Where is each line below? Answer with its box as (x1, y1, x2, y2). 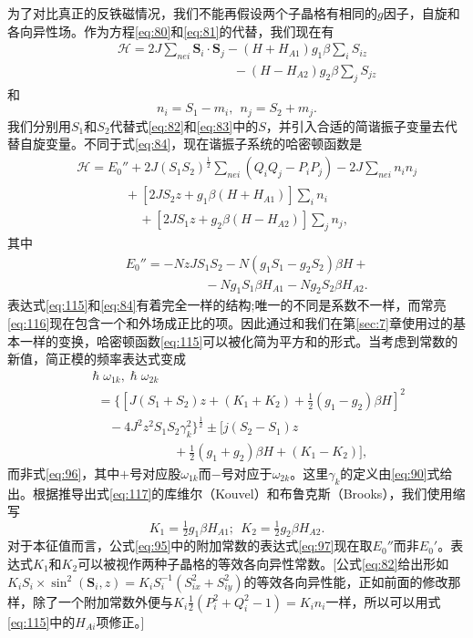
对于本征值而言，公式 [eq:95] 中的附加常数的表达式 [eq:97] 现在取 (7, 536, 373, 555)
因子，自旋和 (383, 4, 460, 22)
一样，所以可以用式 (325, 592, 441, 611)
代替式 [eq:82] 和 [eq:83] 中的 (109, 116, 259, 135)
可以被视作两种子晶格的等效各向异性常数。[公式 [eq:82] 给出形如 (77, 553, 449, 572)
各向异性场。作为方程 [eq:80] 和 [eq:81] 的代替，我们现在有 (7, 21, 334, 40)
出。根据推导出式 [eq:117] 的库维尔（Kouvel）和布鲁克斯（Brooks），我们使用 (7, 483, 453, 502)
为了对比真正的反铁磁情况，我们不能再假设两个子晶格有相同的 (7, 4, 377, 22)
